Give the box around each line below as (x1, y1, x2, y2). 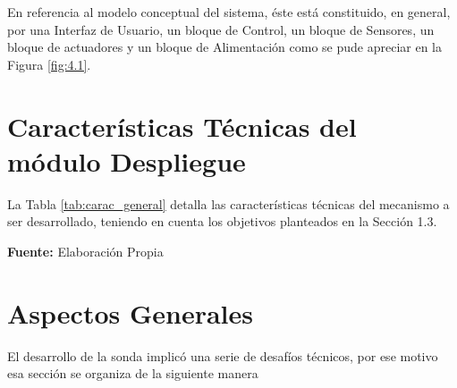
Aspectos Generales (7, 294, 253, 331)
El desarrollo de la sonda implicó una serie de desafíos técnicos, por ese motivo (7, 346, 438, 365)
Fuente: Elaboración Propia (7, 241, 164, 260)
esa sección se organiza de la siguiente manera (7, 364, 258, 383)
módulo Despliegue (7, 142, 246, 179)
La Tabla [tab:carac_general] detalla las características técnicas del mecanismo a (7, 194, 450, 213)
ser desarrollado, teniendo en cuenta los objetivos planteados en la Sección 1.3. (7, 212, 437, 231)
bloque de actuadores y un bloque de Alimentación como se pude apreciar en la (7, 38, 442, 56)
